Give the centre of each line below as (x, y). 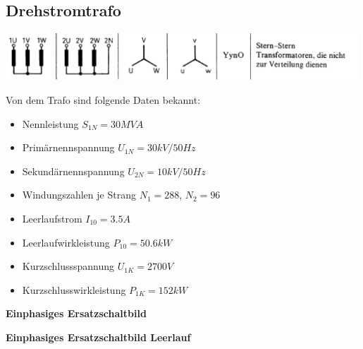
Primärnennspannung (68, 147)
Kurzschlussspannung (68, 266)
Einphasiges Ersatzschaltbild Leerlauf (98, 337)
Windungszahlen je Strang (79, 195)
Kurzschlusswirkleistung (74, 289)
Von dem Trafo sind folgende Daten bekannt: (103, 100)
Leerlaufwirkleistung (66, 242)
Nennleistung (50, 123)
